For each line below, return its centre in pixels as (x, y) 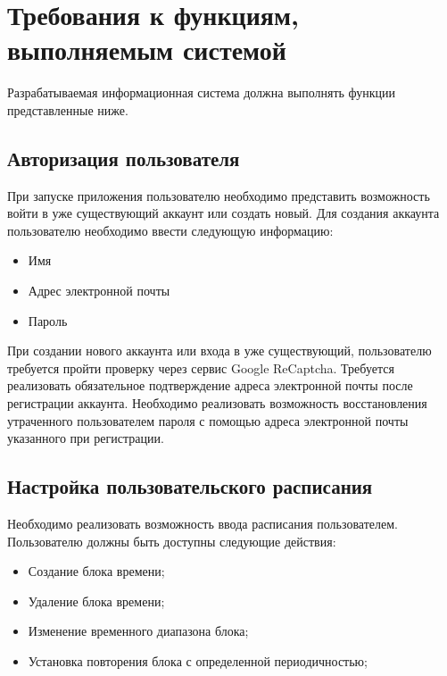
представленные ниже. (68, 109)
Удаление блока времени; (96, 601)
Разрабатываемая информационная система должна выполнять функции (202, 92)
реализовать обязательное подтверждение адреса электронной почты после (210, 385)
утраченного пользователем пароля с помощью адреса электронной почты (208, 420)
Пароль (48, 320)
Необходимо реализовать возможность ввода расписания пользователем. (203, 524)
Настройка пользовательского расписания (190, 486)
